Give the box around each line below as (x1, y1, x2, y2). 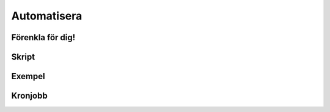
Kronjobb (11, 91, 48, 101)
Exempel (11, 71, 45, 82)
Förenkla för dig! (11, 32, 76, 43)
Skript (11, 52, 35, 62)
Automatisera (11, 9, 82, 23)
